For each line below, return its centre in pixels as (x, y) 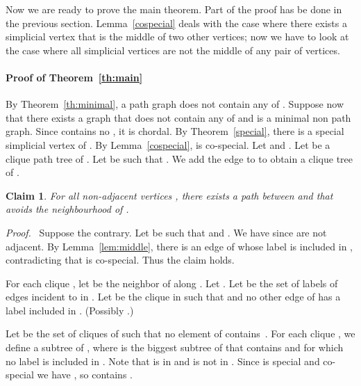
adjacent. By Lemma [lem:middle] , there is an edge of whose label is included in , (179, 246)
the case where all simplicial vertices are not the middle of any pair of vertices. (173, 50)
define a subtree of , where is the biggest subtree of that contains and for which (175, 347)
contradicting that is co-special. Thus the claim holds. (120, 260)
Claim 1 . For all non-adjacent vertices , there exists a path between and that (169, 195)
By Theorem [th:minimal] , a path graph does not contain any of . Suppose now (175, 104)
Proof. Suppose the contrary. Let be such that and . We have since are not (166, 232)
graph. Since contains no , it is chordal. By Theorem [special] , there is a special (175, 131)
